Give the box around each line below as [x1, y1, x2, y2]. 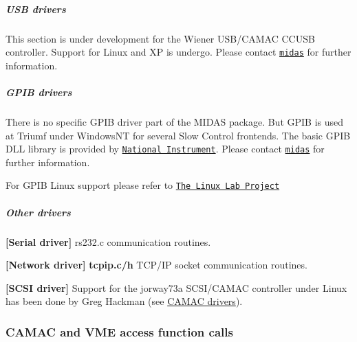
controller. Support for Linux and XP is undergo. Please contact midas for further [6, 45, 351, 59]
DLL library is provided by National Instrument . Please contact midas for [6, 141, 325, 156]
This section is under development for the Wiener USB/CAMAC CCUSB [6, 31, 315, 45]
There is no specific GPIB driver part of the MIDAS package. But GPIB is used [6, 114, 344, 128]
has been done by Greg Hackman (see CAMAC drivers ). [6, 294, 243, 308]
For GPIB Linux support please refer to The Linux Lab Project [6, 178, 280, 192]
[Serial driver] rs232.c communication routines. [6, 234, 211, 249]
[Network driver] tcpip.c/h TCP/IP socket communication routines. [6, 258, 307, 272]
